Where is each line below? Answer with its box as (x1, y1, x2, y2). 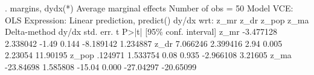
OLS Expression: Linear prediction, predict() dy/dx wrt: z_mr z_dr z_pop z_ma (5, 13, 309, 26)
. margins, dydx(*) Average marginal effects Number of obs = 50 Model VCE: (5, 2, 293, 14)
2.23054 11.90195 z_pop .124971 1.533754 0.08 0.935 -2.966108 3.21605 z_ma (5, 49, 292, 61)
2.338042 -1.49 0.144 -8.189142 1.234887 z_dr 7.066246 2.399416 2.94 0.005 (5, 37, 283, 49)
